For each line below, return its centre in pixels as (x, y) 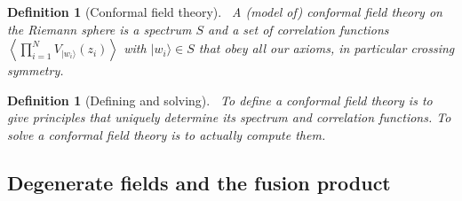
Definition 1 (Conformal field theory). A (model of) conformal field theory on (225, 12)
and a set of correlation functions (298, 29)
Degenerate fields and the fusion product (199, 182)
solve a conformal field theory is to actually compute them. (167, 134)
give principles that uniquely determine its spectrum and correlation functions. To (229, 117)
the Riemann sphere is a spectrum (100, 29)
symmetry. (36, 70)
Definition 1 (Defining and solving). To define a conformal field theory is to (220, 100)
